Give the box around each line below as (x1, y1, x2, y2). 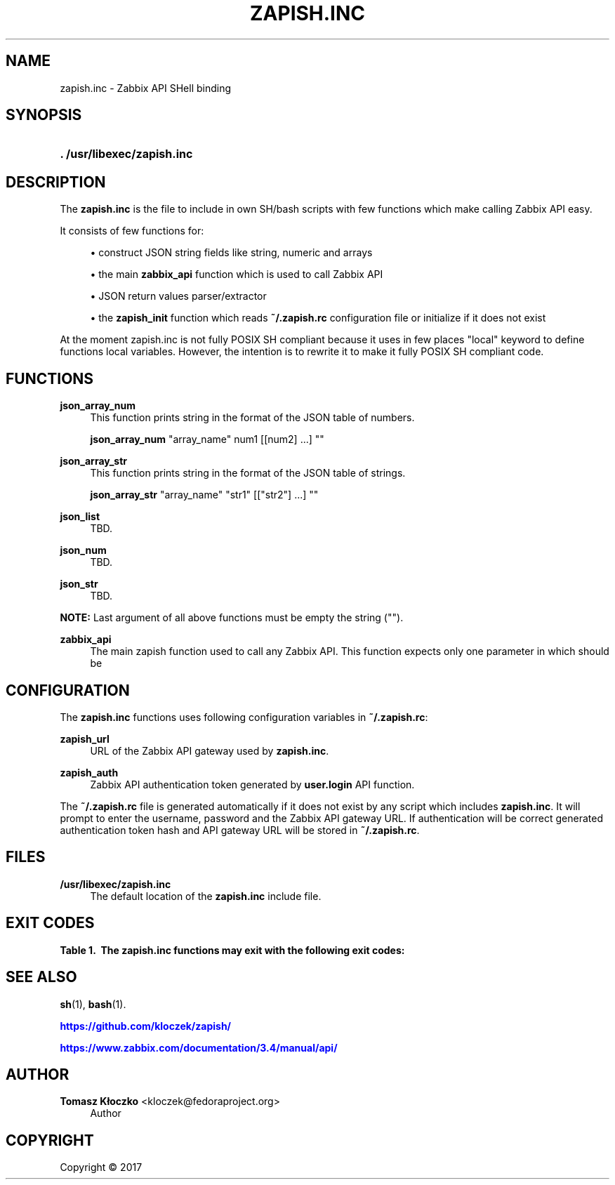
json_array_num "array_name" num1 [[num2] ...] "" (90, 433, 324, 446)
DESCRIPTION (6, 173, 106, 191)
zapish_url (60, 732, 110, 745)
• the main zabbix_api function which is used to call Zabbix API (90, 268, 383, 281)
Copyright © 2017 (60, 1161, 143, 1174)
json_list (60, 510, 100, 523)
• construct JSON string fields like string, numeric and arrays (90, 246, 373, 259)
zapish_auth (60, 766, 119, 779)
